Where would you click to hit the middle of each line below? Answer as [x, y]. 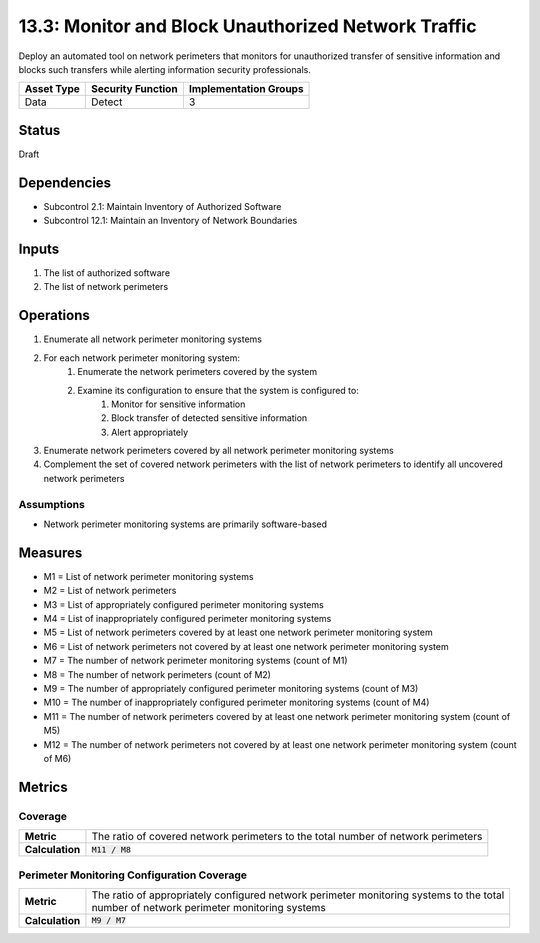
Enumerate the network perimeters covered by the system [197, 372]
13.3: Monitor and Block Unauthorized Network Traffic [247, 26]
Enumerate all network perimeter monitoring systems [153, 339]
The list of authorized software [106, 273]
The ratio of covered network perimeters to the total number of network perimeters [287, 837]
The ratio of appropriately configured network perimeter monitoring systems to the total [298, 895]
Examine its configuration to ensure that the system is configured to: [218, 390]
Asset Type [52, 89]
